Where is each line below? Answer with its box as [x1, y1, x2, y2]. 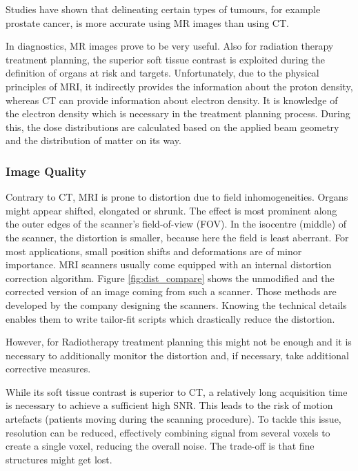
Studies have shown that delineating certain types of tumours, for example [6, 2, 321, 16]
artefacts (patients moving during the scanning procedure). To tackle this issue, [6, 412, 341, 426]
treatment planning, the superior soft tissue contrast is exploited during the [6, 52, 326, 66]
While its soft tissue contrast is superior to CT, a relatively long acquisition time [6, 384, 348, 399]
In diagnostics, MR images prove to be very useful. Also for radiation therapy [6, 39, 334, 53]
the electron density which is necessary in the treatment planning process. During [6, 106, 350, 121]
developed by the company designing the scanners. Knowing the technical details [6, 297, 347, 312]
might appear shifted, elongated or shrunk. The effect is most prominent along [6, 203, 337, 217]
